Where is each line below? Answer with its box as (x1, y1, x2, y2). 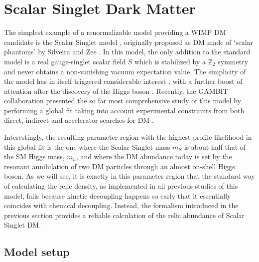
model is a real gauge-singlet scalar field (4, 56, 126, 66)
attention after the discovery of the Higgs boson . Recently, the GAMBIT (4, 85, 228, 96)
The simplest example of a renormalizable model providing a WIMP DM (4, 27, 226, 37)
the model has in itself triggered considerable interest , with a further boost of (4, 76, 243, 86)
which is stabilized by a (134, 56, 206, 66)
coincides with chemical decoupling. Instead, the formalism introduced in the (4, 200, 239, 211)
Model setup (4, 244, 70, 260)
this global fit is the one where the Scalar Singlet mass (4, 141, 170, 152)
